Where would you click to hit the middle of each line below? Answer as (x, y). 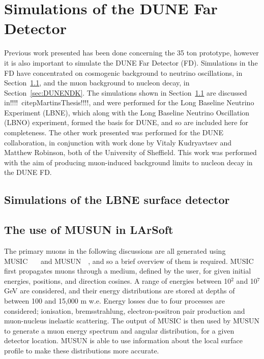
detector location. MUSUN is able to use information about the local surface (123, 340)
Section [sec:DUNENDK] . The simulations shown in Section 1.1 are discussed (126, 92)
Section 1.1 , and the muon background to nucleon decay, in (97, 83)
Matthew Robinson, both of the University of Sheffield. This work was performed (130, 152)
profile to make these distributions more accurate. (82, 350)
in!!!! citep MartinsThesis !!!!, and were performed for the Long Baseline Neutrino (129, 102)
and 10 (247, 280)
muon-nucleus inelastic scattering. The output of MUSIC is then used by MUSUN (132, 321)
